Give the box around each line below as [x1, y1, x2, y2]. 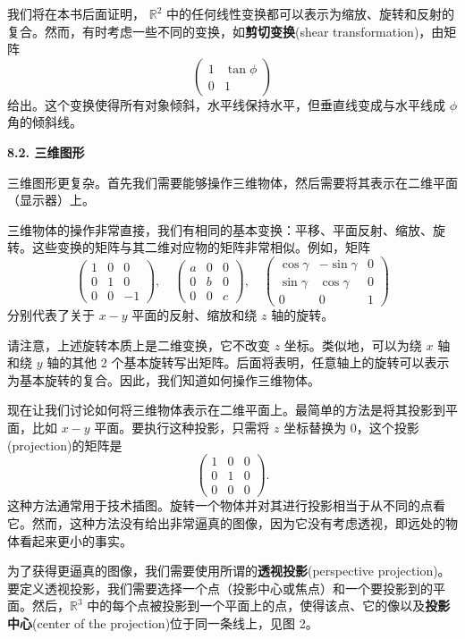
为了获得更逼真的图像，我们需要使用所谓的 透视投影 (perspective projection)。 [7, 561, 451, 580]
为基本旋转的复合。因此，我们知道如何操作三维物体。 [7, 370, 320, 389]
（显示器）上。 [7, 190, 95, 209]
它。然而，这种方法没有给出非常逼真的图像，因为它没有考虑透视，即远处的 [7, 514, 445, 532]
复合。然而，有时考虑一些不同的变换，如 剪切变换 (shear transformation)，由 [7, 21, 444, 40]
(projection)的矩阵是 [7, 435, 123, 454]
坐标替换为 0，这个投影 [283, 418, 419, 437]
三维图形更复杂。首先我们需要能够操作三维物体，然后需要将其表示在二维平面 [7, 172, 458, 191]
